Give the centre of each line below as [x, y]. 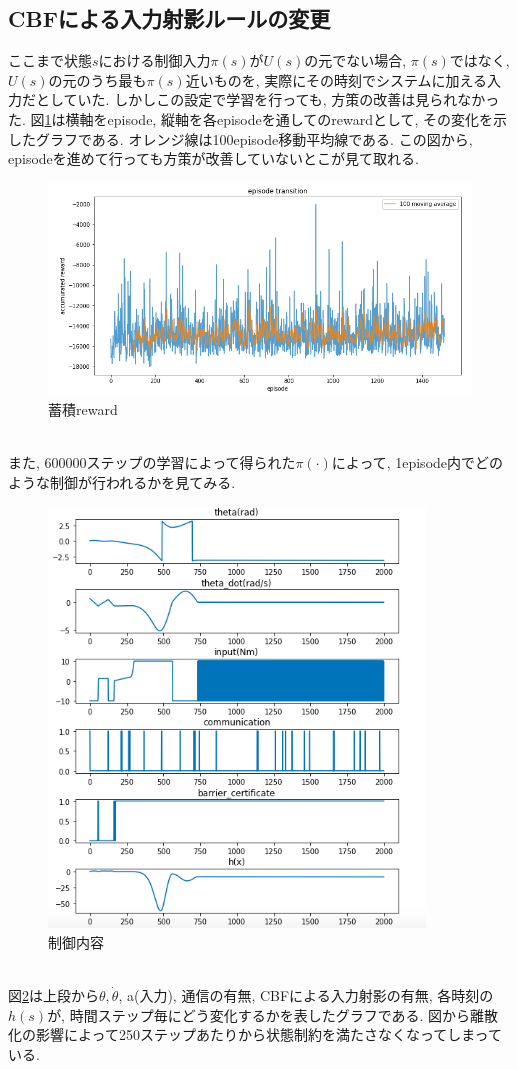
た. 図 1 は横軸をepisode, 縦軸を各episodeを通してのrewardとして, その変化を [251, 118]
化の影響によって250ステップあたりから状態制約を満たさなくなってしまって [255, 1034]
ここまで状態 [50, 60]
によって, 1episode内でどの [417, 462]
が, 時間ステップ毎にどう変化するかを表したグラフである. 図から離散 [273, 1014]
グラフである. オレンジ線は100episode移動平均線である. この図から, [254, 138]
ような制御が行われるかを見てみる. [122, 481]
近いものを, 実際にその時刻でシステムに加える [336, 79]
